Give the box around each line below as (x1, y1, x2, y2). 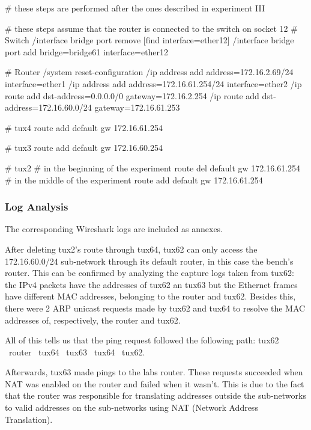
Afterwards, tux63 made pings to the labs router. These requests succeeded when (5, 366, 303, 378)
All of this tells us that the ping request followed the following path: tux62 (5, 334, 279, 346)
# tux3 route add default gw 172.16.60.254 (5, 141, 163, 154)
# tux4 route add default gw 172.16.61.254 (5, 121, 163, 134)
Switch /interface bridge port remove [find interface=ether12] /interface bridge (5, 34, 294, 46)
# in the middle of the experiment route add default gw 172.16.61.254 (5, 173, 263, 186)
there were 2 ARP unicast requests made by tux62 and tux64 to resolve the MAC (5, 301, 306, 314)
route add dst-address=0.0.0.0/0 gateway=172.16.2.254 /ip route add (5, 89, 259, 102)
